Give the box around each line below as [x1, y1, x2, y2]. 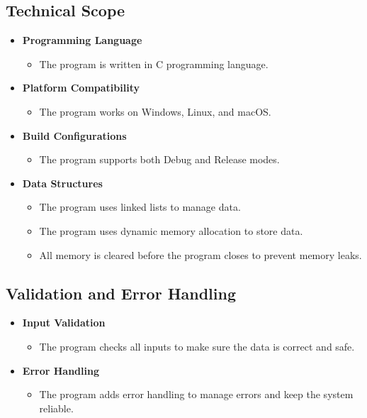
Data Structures [22, 175, 103, 190]
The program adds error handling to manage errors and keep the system [39, 387, 354, 402]
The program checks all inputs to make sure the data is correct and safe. [39, 339, 355, 353]
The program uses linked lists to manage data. [39, 199, 241, 214]
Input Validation [22, 315, 106, 330]
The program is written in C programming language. [39, 56, 269, 71]
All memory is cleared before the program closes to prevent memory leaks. [39, 247, 362, 262]
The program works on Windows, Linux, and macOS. [39, 104, 271, 119]
